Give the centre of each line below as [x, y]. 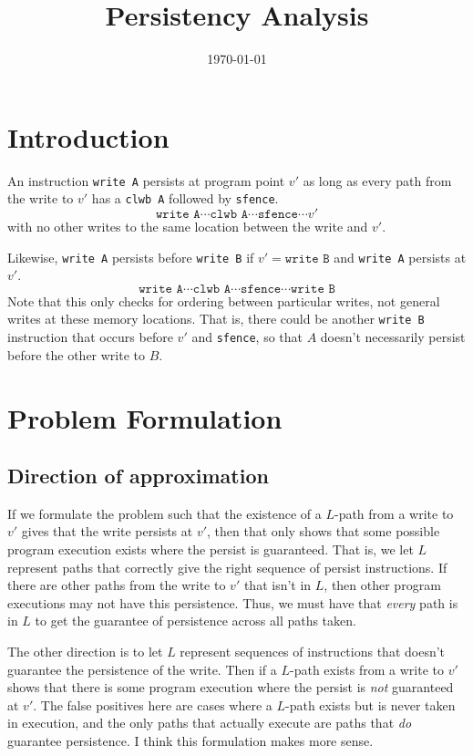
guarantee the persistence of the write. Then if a [142, 669]
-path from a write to [394, 513]
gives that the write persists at [107, 531]
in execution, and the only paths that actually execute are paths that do [210, 723]
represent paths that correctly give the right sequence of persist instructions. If [227, 567]
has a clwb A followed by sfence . [185, 198]
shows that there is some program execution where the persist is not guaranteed [231, 687]
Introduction [88, 136]
